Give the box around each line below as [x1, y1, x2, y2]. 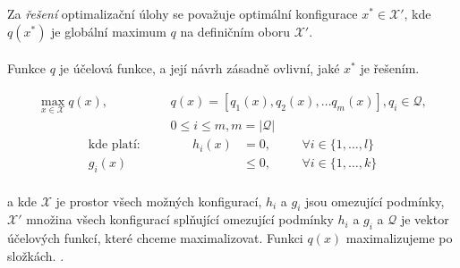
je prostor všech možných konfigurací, [55, 191, 262, 210]
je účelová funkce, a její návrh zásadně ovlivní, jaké [59, 59, 340, 78]
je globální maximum [51, 21, 166, 40]
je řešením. [360, 59, 420, 78]
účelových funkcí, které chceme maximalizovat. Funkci [7, 229, 303, 247]
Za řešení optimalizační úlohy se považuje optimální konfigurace [7, 4, 358, 22]
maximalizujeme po [345, 229, 453, 247]
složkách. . [7, 246, 64, 264]
